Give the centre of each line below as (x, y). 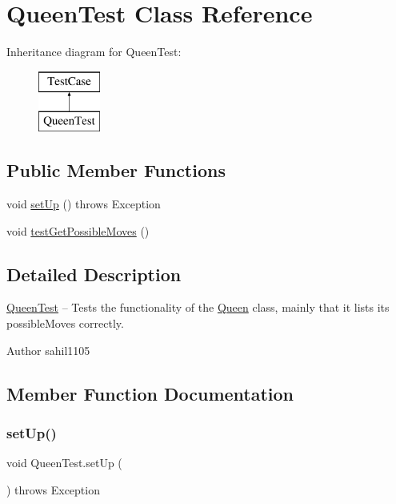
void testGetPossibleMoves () (78, 230)
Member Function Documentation (150, 393)
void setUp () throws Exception (84, 204)
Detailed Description (94, 274)
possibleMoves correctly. (65, 323)
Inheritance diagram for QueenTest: (94, 52)
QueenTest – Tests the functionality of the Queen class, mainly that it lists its (198, 307)
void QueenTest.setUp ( (64, 463)
